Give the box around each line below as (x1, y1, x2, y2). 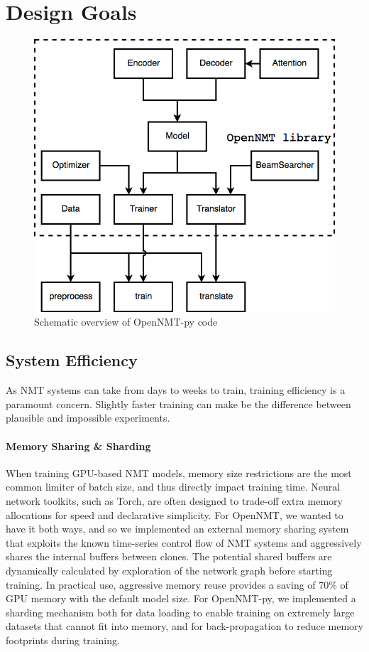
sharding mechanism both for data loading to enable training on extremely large (6, 604, 355, 619)
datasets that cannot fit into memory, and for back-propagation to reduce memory (6, 619, 363, 634)
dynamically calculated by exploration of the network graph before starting (6, 562, 333, 577)
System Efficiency (6, 349, 138, 371)
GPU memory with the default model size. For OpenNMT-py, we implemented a (6, 591, 356, 606)
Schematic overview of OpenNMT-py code (34, 314, 218, 329)
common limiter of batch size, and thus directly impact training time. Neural (6, 479, 341, 494)
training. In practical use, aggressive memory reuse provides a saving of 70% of (6, 577, 348, 592)
